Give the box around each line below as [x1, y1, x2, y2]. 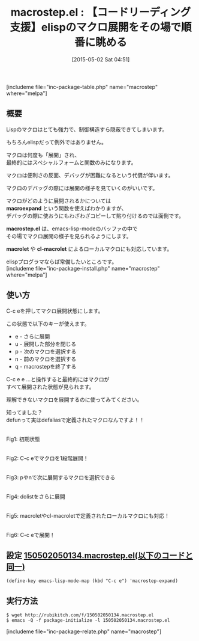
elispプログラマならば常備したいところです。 [6, 258, 117, 265]
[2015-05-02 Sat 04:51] [71, 55, 130, 63]
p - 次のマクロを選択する [14, 348, 77, 355]
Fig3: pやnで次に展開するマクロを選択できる [6, 473, 116, 481]
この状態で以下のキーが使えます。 [6, 320, 90, 327]
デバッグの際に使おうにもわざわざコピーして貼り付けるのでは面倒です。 [6, 212, 185, 219]
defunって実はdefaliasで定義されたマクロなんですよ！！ [6, 416, 145, 423]
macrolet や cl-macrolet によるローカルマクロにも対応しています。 [6, 245, 173, 253]
